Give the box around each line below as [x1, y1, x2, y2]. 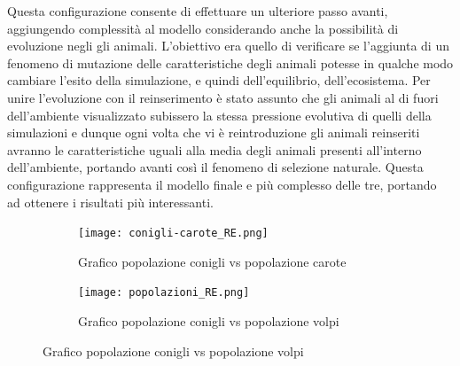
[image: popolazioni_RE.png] [78, 286, 250, 300]
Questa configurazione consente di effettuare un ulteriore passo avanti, [7, 2, 388, 19]
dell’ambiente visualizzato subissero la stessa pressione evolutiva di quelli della [7, 105, 432, 124]
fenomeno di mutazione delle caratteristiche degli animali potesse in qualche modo [7, 53, 454, 72]
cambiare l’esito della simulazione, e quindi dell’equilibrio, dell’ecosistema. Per [7, 71, 431, 90]
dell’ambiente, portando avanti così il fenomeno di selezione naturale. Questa [7, 158, 424, 176]
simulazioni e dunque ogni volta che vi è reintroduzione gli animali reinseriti [7, 123, 420, 142]
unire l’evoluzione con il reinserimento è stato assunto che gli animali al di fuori [7, 88, 439, 106]
